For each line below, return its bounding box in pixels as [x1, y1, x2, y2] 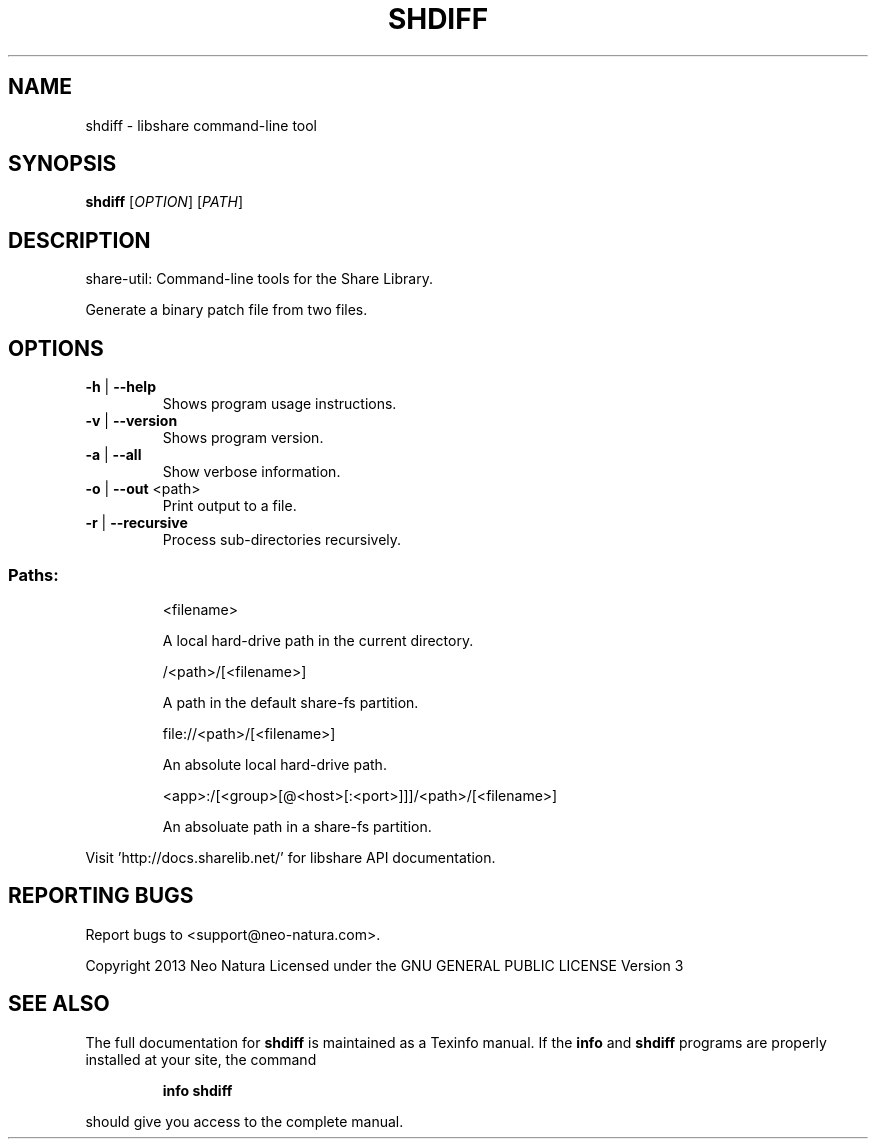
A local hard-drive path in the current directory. [162, 631, 474, 649]
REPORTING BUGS [8, 883, 194, 909]
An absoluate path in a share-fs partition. [162, 817, 432, 835]
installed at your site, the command [85, 1050, 317, 1068]
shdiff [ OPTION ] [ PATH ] [85, 193, 244, 211]
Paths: [8, 564, 59, 585]
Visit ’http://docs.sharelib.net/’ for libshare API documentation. [85, 848, 496, 866]
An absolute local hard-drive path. [162, 755, 387, 773]
